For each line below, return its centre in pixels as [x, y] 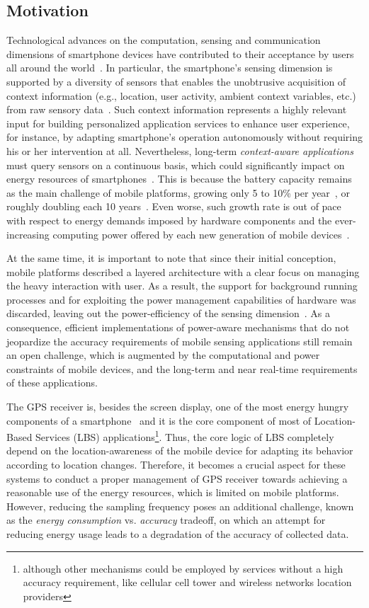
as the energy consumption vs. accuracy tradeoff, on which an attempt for [166, 520]
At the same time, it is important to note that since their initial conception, [171, 258]
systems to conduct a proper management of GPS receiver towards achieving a [177, 478]
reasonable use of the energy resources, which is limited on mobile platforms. [173, 492]
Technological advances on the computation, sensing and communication [164, 40]
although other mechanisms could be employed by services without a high [183, 568]
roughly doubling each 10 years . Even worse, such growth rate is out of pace [174, 206]
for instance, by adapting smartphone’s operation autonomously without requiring [185, 137]
